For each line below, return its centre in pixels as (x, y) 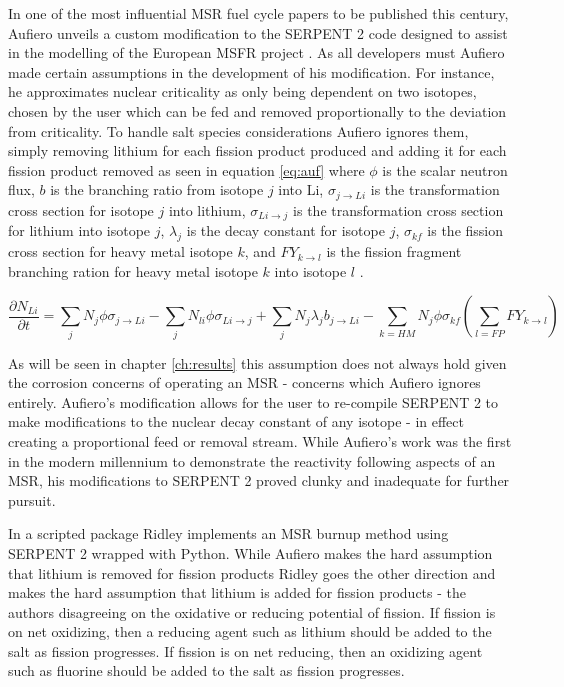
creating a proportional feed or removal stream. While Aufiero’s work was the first (260, 440)
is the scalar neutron (445, 169)
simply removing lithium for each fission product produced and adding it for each (257, 150)
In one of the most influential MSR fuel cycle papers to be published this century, (258, 13)
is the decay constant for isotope (285, 230)
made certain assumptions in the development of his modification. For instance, (251, 71)
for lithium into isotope (79, 230)
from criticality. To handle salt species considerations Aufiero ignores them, (238, 130)
